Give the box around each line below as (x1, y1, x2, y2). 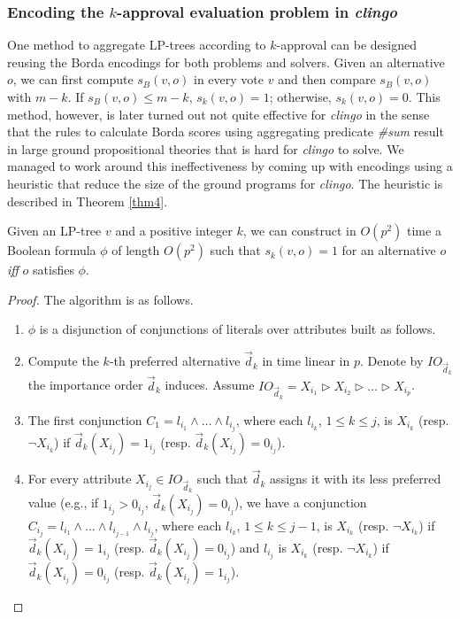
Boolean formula (7, 241, 96, 259)
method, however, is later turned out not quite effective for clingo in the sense (7, 104, 430, 123)
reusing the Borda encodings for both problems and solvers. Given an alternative (7, 52, 445, 71)
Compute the (27, 352, 99, 370)
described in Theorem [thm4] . (7, 191, 168, 210)
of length (111, 241, 160, 259)
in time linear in (262, 352, 350, 370)
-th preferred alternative (109, 352, 241, 370)
